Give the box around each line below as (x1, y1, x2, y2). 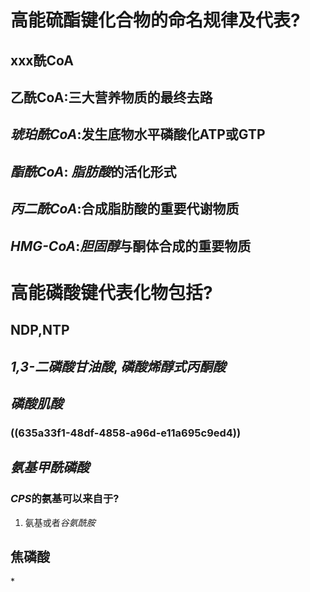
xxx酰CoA (10, 52, 74, 69)
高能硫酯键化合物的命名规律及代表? (10, 9, 301, 32)
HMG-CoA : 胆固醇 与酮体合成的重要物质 (10, 237, 252, 255)
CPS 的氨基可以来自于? (10, 492, 120, 506)
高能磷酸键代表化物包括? (10, 281, 213, 304)
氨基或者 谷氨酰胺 (24, 516, 96, 528)
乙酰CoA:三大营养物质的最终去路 (10, 89, 213, 106)
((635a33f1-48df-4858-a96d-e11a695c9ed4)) (10, 426, 242, 440)
